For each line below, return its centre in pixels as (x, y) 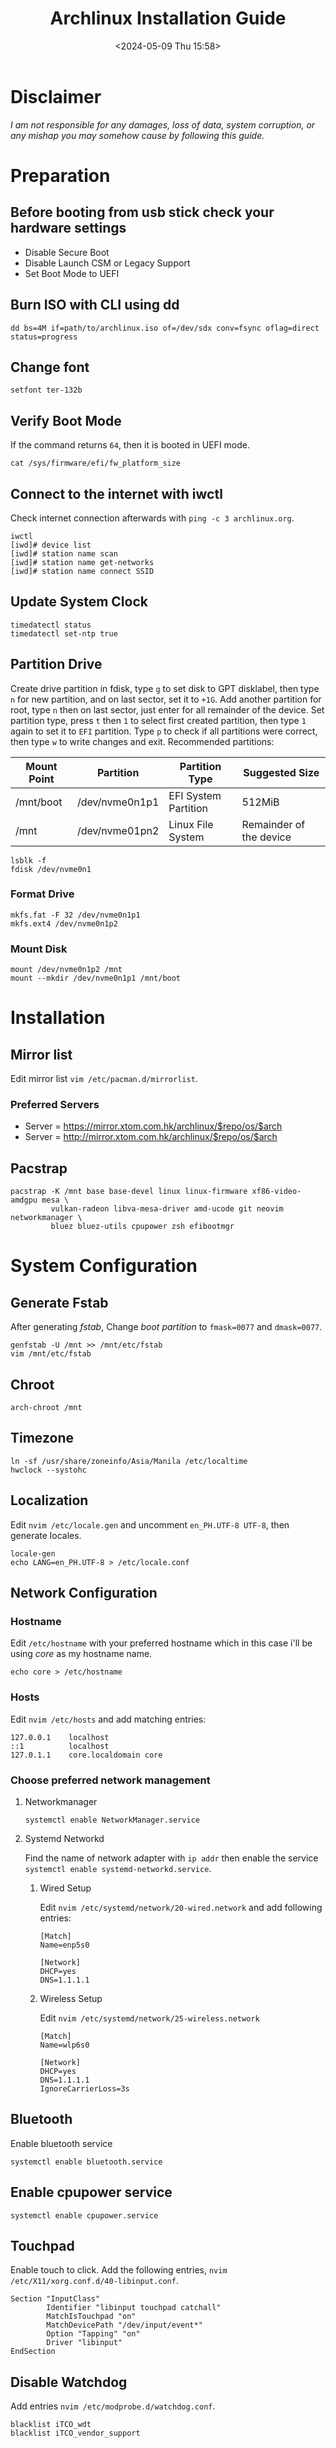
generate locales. (46, 1535)
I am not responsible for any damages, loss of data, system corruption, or (163, 124)
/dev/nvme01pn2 (118, 830)
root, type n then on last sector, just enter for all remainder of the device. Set (167, 709)
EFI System (195, 795)
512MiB (260, 802)
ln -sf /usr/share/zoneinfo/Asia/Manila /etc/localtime (129, 1461)
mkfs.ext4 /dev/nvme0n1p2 (64, 923)
